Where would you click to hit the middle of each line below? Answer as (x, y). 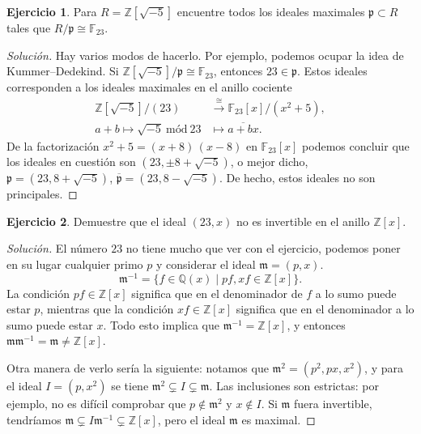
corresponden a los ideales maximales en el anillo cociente (149, 87)
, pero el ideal (191, 419)
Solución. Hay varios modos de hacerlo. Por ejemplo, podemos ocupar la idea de (205, 55)
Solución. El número (57, 248)
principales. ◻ (42, 194)
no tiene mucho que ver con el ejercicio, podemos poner (263, 248)
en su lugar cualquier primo (75, 264)
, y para (384, 368)
